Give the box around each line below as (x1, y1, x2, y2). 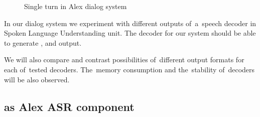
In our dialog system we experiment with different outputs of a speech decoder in (4, 18, 256, 28)
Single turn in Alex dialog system (24, 1, 127, 11)
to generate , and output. (4, 37, 82, 48)
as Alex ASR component (4, 98, 135, 114)
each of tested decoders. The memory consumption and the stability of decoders (4, 64, 255, 74)
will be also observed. (4, 74, 70, 84)
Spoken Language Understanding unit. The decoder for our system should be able (4, 28, 256, 38)
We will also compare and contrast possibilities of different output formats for (4, 54, 244, 65)
